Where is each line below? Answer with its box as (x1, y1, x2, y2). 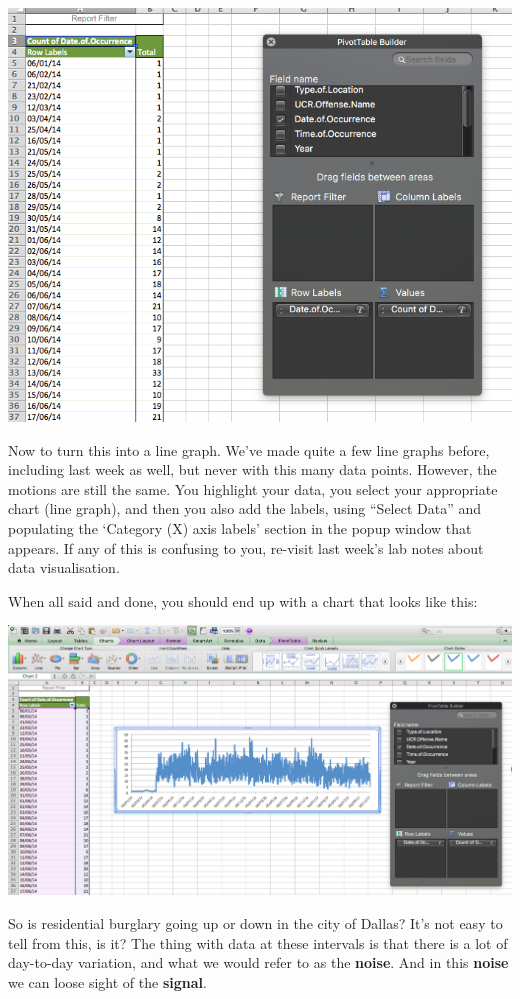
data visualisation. (8, 557, 120, 578)
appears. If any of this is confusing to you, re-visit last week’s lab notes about (8, 537, 484, 558)
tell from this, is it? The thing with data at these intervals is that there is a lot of (8, 932, 508, 953)
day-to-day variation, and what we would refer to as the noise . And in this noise (8, 952, 509, 973)
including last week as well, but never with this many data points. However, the (8, 459, 497, 480)
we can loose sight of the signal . (8, 971, 207, 992)
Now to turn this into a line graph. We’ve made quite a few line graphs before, (8, 439, 490, 460)
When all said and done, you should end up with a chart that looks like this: (8, 590, 478, 611)
